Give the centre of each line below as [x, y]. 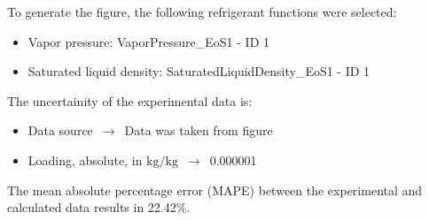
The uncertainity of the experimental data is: [130, 100]
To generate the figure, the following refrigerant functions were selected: [202, 11]
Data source [60, 130]
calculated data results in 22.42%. [99, 207]
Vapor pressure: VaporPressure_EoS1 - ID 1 [148, 41]
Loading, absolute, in [85, 159]
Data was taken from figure [199, 130]
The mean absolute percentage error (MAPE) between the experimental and [215, 190]
